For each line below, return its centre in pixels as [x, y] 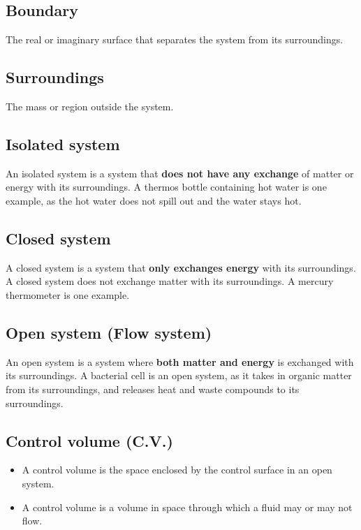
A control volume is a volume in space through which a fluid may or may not [187, 507]
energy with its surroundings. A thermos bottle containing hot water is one [166, 187]
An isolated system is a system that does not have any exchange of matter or [180, 173]
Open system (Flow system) [109, 332]
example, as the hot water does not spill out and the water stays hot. [154, 200]
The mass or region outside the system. [90, 106]
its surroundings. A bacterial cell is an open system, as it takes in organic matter [179, 375]
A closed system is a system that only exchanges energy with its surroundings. [181, 267]
